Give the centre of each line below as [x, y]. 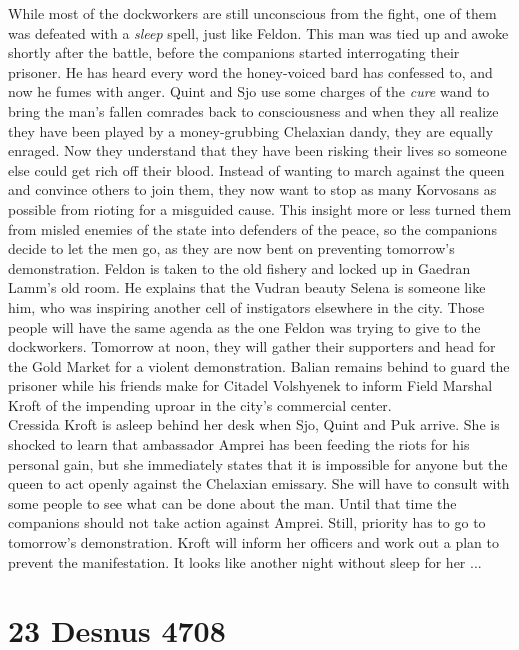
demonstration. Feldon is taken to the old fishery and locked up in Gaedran [239, 267]
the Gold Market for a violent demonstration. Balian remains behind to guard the [259, 365]
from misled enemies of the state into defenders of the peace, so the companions [252, 228]
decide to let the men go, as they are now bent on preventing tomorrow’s [231, 248]
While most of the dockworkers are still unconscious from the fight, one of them [252, 13]
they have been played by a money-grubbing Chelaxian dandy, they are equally [251, 130]
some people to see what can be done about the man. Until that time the [232, 502]
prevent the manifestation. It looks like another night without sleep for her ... [245, 561]
